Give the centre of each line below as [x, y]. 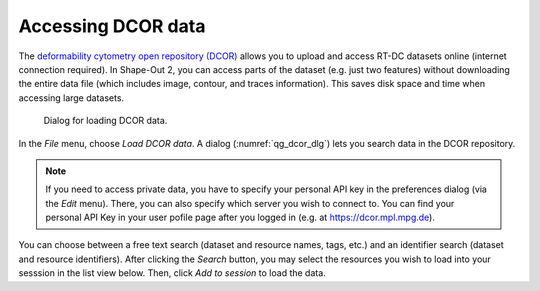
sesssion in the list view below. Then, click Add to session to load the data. [172, 273]
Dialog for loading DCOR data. [105, 121]
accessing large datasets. [71, 97]
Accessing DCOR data [112, 26]
